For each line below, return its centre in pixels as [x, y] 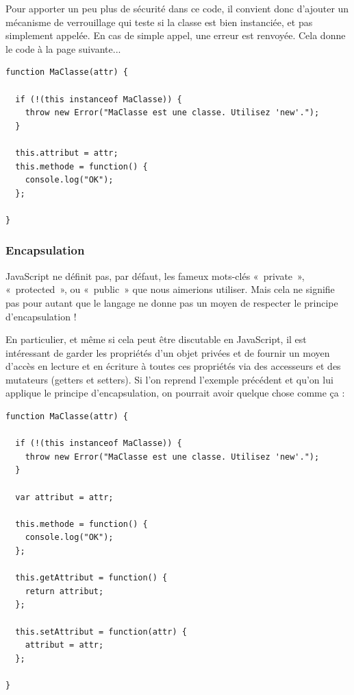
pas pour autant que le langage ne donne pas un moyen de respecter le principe [172, 302]
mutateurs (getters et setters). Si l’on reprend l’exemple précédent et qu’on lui [169, 379]
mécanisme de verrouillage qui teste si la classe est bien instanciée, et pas [159, 22]
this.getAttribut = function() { [91, 578]
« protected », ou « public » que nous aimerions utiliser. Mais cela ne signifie [170, 289]
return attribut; [64, 591]
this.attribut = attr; [67, 153]
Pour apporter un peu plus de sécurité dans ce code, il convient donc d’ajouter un [177, 8]
